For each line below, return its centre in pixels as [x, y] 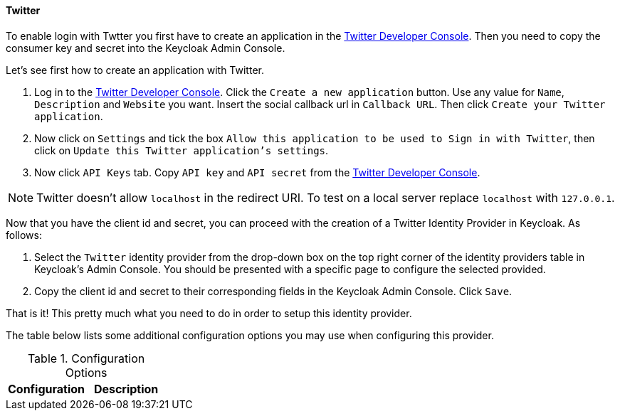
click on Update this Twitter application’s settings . [182, 150]
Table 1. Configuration [86, 358]
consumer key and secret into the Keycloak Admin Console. [146, 48]
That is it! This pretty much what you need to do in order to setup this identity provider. [209, 313]
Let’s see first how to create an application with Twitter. [135, 70]
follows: [24, 235]
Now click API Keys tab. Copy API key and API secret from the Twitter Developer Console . [257, 172]
